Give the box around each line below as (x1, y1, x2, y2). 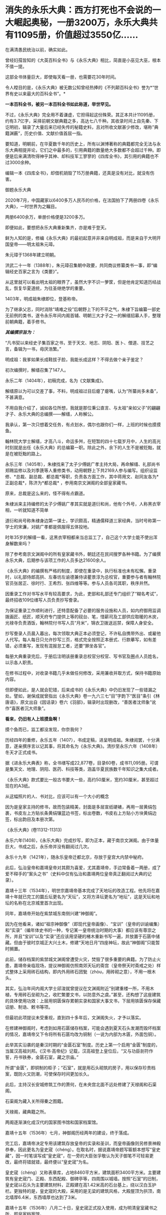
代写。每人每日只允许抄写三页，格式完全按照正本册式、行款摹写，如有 (9, 636, 152, 642)
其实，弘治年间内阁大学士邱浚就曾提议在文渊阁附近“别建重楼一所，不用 (5, 985, 150, 991)
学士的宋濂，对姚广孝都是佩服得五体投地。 (5, 523, 92, 529)
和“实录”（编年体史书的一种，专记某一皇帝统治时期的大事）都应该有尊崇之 (5, 927, 157, 933)
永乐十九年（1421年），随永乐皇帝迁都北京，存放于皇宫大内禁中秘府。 (5, 854, 146, 860)
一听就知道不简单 (13, 507, 48, 513)
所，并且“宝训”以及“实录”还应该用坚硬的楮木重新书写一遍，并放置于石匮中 (5, 933, 156, 939)
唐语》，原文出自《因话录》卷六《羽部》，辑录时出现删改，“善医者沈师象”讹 (5, 699, 157, 705)
